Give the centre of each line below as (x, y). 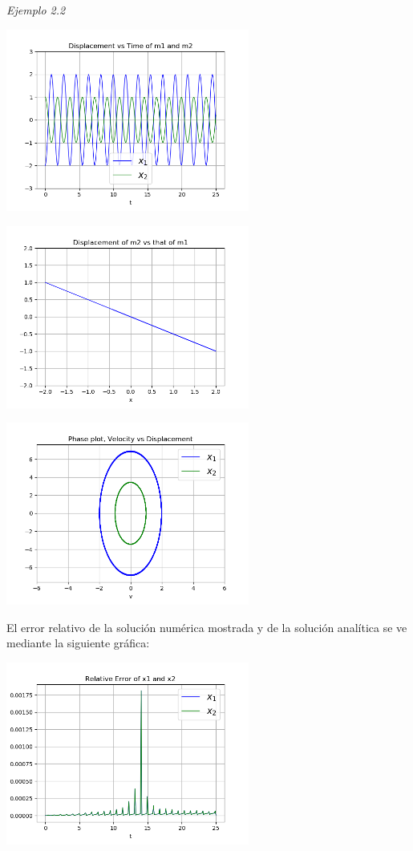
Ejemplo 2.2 (36, 10)
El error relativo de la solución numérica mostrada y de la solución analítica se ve (207, 627)
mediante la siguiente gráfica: (78, 643)
